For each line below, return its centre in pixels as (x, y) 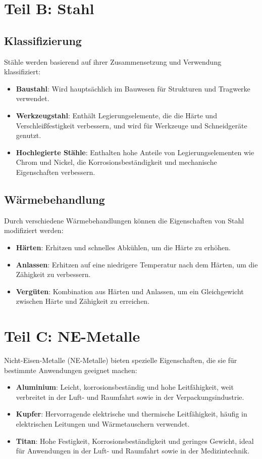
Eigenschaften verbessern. (56, 172)
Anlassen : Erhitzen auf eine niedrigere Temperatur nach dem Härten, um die (137, 264)
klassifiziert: (22, 72)
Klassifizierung (43, 40)
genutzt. (29, 135)
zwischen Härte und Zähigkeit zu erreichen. (83, 301)
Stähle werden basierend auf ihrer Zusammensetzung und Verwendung (113, 61)
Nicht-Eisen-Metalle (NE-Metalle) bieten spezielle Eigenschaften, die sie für (121, 360)
